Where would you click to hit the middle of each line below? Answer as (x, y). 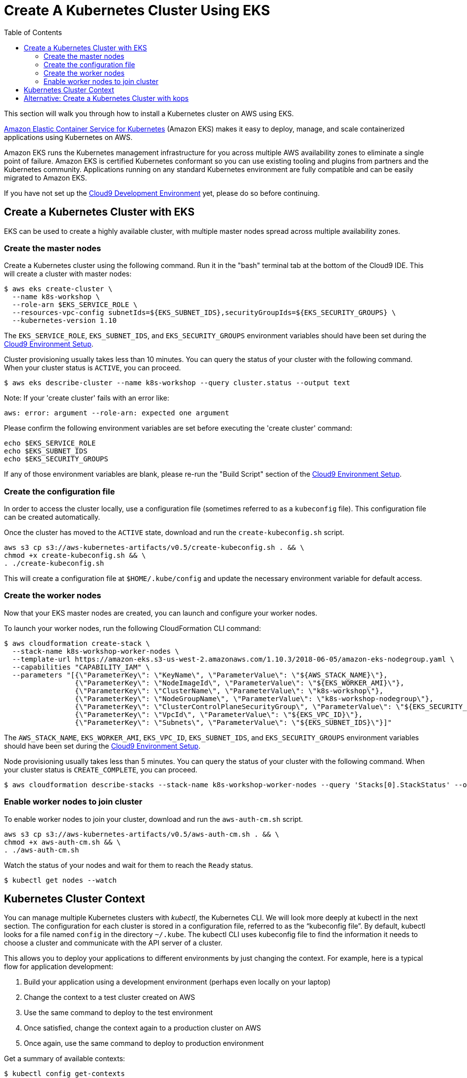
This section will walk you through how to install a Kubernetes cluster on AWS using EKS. (149, 113)
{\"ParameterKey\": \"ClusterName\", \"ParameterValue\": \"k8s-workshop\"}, (229, 691)
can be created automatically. (52, 517)
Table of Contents (33, 32)
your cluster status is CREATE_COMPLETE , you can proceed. (101, 769)
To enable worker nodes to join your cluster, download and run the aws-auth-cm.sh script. (154, 819)
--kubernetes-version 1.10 (64, 321)
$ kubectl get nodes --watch (60, 880)
